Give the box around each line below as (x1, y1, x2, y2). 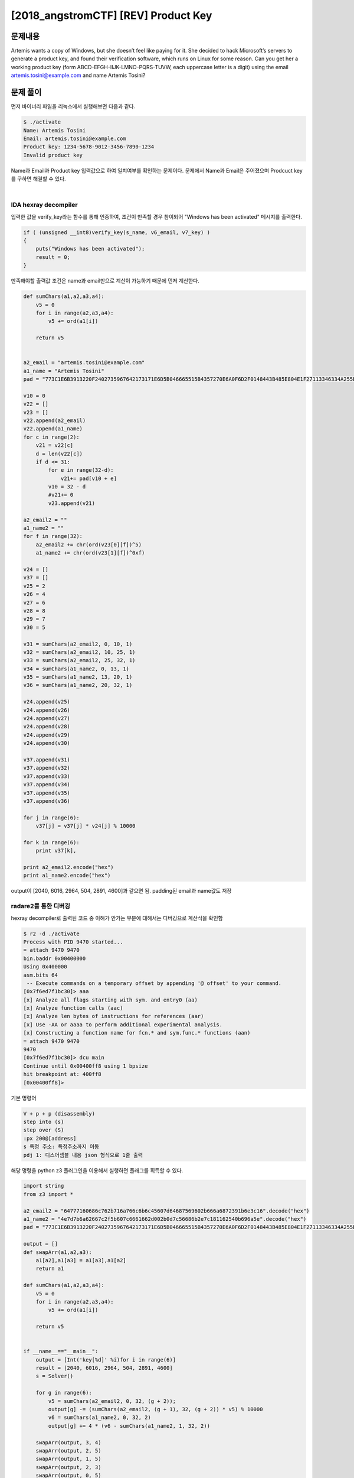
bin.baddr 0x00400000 (23, 955, 86, 962)
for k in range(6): (23, 839, 80, 845)
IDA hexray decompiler (11, 201, 78, 209)
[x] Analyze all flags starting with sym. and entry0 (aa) (23, 996, 198, 1003)
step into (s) (23, 1118, 64, 1125)
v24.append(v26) (23, 706, 71, 714)
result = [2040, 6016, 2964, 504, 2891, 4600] (35, 1364, 173, 1372)
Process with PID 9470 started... (23, 938, 123, 945)
